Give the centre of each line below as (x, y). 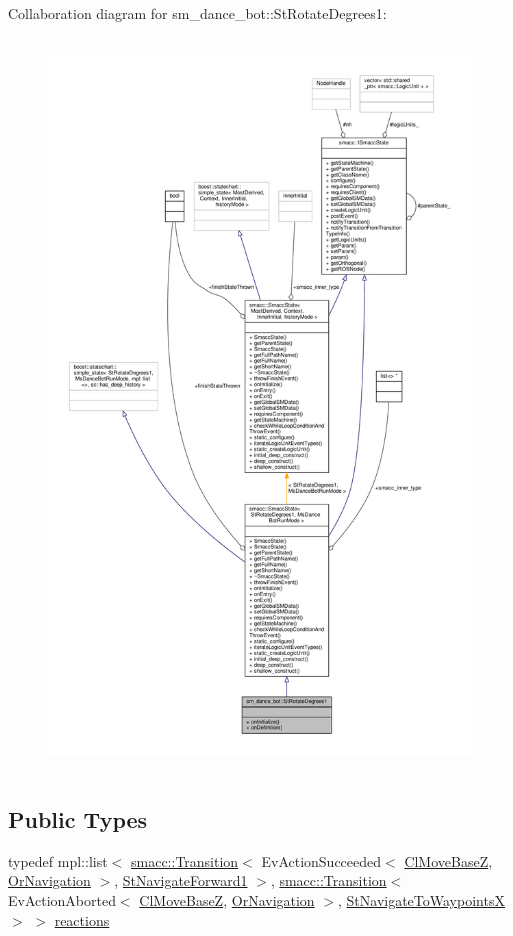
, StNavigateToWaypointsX (421, 899)
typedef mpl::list (58, 860)
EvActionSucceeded (321, 860)
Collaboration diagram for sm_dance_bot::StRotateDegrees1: (197, 13)
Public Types (78, 818)
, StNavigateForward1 (181, 880)
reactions (82, 919)
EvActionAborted (62, 899)
